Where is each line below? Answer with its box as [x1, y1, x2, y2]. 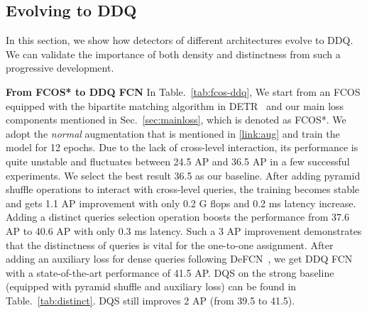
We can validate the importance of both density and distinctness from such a [6, 46, 341, 61]
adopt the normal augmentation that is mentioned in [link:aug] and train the [6, 126, 340, 141]
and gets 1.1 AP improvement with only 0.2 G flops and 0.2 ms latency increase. [6, 195, 356, 210]
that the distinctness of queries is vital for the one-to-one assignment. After [6, 237, 334, 252]
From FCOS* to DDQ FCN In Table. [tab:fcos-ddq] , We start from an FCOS [6, 84, 361, 99]
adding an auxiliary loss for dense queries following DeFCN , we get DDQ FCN [6, 251, 353, 266]
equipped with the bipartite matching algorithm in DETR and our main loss [6, 98, 344, 113]
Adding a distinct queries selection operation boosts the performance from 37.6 [6, 209, 349, 224]
